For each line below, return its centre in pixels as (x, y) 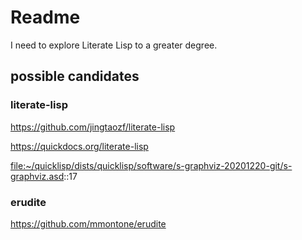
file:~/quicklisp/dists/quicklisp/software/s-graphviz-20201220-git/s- (151, 165)
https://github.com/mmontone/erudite (88, 223)
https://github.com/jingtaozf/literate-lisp (93, 127)
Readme (45, 17)
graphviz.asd (37, 176)
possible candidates (75, 76)
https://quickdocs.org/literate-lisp (79, 146)
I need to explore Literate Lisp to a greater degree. (114, 45)
